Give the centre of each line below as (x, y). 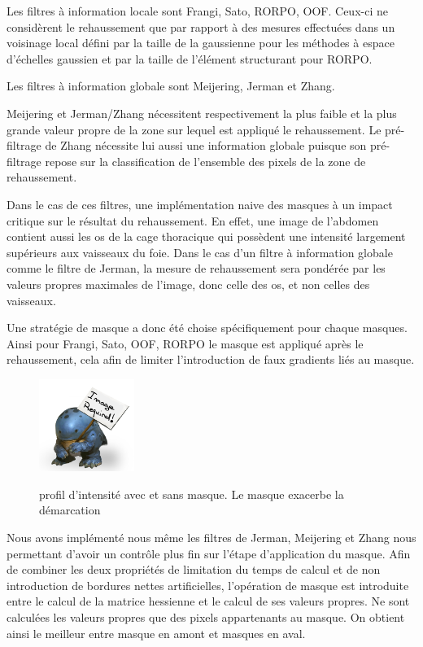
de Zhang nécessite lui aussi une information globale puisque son (206, 145)
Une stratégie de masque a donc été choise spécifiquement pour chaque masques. (207, 328)
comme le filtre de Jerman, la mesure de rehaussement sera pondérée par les (196, 268)
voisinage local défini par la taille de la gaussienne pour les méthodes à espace (201, 43)
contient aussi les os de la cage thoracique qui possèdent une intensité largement (206, 236)
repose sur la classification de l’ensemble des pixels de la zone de (205, 161)
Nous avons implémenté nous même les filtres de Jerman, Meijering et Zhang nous (211, 538)
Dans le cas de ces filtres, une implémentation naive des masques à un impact (200, 204)
